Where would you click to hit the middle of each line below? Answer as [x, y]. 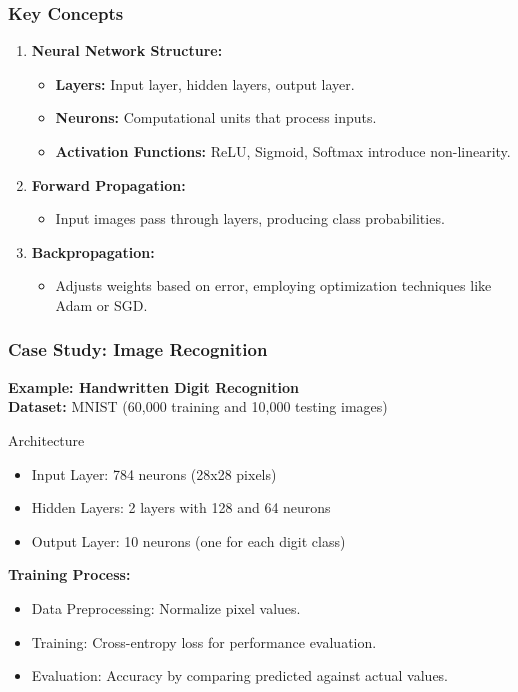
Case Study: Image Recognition [138, 349]
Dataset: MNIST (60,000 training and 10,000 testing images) [198, 406]
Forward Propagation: [108, 184]
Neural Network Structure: [127, 50]
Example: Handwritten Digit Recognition [153, 386]
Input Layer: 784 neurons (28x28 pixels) [154, 473]
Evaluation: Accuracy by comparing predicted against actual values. [240, 675]
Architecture [46, 439]
